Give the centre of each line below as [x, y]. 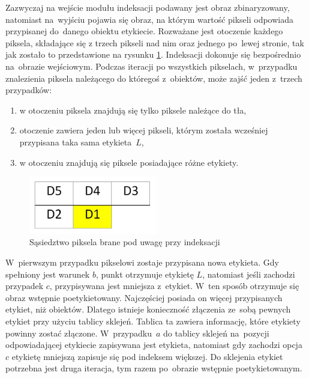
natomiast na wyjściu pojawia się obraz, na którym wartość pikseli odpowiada [150, 19]
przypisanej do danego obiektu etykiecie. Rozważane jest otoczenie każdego [144, 31]
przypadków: [29, 90]
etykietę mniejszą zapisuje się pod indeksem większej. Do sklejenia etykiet [147, 356]
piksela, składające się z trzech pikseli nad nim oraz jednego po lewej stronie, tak [155, 42]
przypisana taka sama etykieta [76, 142]
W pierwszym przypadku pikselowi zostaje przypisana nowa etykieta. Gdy [142, 262]
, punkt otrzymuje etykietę [145, 274]
